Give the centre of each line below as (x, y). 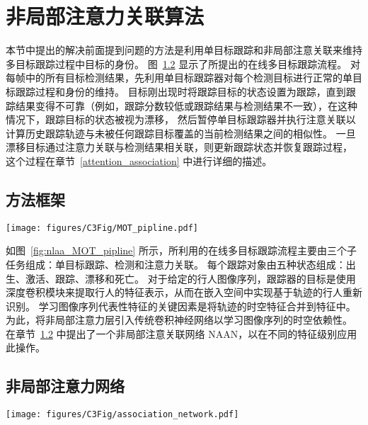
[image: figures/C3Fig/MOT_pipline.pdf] (102, 228)
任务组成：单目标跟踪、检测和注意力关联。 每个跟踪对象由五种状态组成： (176, 264)
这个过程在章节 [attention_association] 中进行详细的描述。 (139, 160)
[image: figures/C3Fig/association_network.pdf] (122, 415)
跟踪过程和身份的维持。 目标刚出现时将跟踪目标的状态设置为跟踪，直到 (180, 91)
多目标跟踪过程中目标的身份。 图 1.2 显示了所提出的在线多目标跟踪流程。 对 (183, 63)
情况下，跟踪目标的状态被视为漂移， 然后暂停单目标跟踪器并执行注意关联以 (181, 119)
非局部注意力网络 (65, 386)
